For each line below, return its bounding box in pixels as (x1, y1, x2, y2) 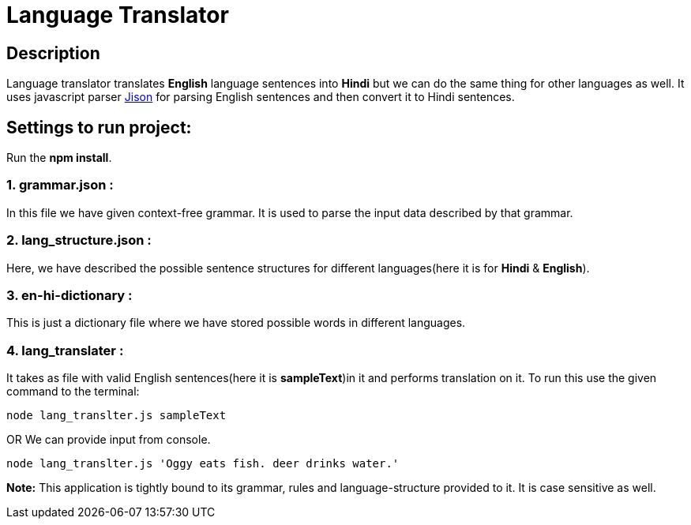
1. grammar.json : (6, 177, 114, 193)
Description (6, 43, 100, 63)
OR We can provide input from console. (6, 433, 211, 447)
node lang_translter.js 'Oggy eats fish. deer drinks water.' (6, 457, 400, 471)
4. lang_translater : (6, 342, 124, 358)
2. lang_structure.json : (6, 232, 152, 249)
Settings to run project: (6, 117, 192, 137)
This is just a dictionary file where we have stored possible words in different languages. (6, 316, 466, 330)
